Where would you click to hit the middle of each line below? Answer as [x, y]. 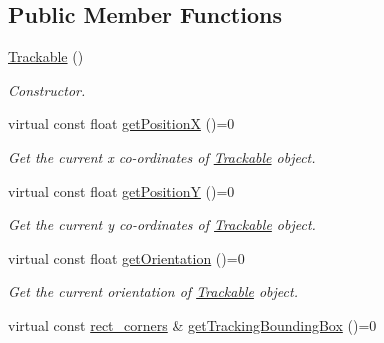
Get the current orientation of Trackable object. [153, 291]
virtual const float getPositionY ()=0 [121, 190]
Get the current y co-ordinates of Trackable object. [162, 224]
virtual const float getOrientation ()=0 [126, 257]
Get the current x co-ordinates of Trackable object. [162, 156]
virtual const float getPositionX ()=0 [121, 123]
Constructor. [47, 89]
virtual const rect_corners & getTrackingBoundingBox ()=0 [192, 324]
